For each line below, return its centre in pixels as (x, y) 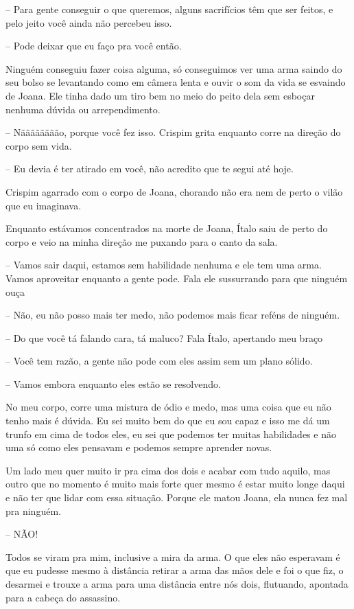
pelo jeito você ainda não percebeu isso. (89, 22)
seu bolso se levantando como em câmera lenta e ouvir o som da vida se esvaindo (176, 82)
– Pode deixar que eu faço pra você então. (94, 46)
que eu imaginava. (44, 205)
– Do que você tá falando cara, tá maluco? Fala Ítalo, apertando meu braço (164, 337)
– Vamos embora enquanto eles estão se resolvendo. (113, 383)
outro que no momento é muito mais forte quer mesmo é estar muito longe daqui (175, 484)
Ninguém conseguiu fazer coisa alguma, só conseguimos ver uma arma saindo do (174, 68)
